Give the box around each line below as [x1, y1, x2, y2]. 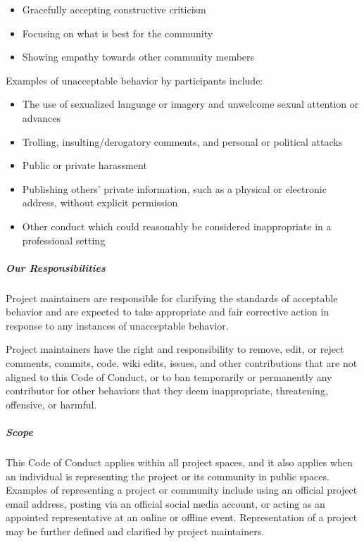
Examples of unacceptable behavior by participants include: [6, 73, 263, 87]
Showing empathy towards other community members [22, 49, 255, 64]
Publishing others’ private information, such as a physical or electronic [22, 181, 327, 196]
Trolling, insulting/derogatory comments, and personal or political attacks [22, 134, 343, 149]
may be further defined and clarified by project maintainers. [6, 523, 265, 538]
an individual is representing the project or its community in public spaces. [6, 468, 330, 483]
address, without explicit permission [22, 195, 178, 210]
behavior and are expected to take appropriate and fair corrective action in [6, 304, 330, 319]
